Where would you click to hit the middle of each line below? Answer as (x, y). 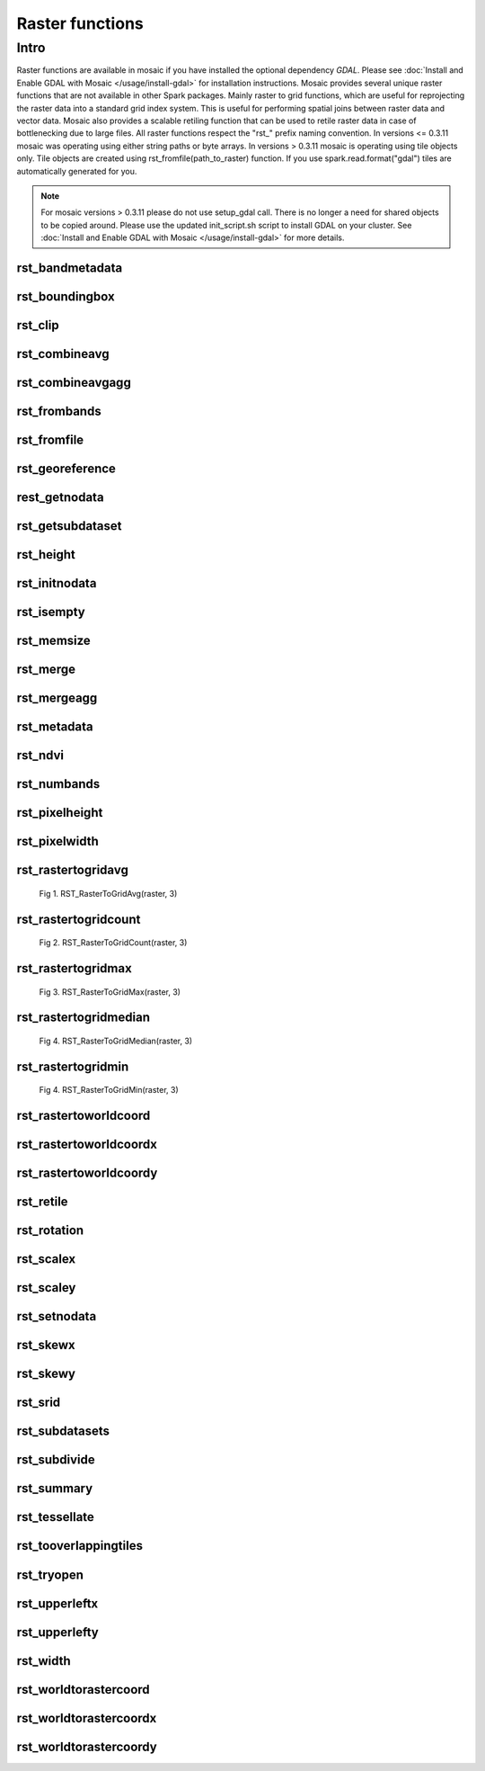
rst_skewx (46, 1345)
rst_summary (55, 1489)
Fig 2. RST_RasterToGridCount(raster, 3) (113, 943)
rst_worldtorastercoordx (87, 1718)
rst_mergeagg (57, 698)
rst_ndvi (40, 756)
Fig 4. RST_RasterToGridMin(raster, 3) (109, 1090)
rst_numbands (58, 784)
